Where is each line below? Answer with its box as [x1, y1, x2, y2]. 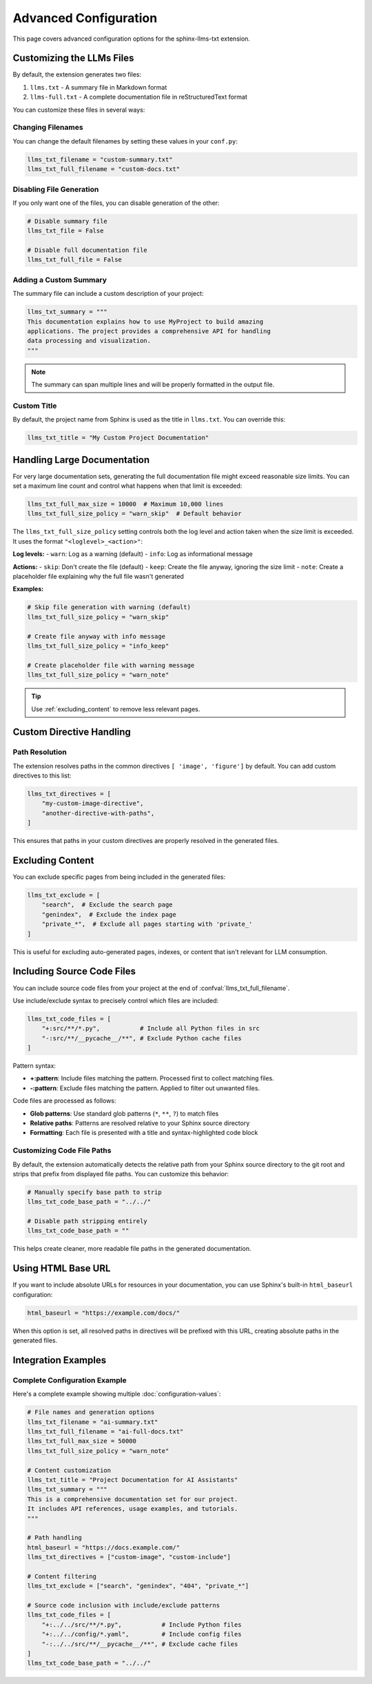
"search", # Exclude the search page [41, 901, 173, 909]
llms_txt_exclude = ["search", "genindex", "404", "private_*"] [27, 1582, 249, 1590]
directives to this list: [12, 771, 72, 780]
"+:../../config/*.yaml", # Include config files [41, 1630, 242, 1638]
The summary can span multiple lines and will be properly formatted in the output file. [31, 380, 275, 389]
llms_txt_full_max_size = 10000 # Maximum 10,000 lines [27, 500, 224, 508]
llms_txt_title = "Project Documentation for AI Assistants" [27, 1476, 238, 1483]
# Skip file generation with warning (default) [27, 604, 191, 611]
